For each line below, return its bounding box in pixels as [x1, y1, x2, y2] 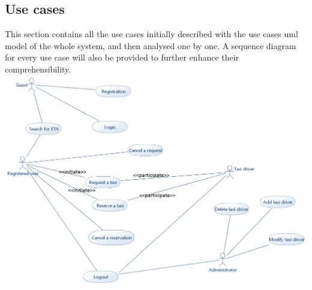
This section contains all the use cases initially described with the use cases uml [5, 28, 298, 40]
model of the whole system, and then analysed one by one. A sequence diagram [5, 39, 296, 52]
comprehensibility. [5, 62, 71, 75]
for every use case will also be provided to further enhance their [5, 51, 239, 64]
